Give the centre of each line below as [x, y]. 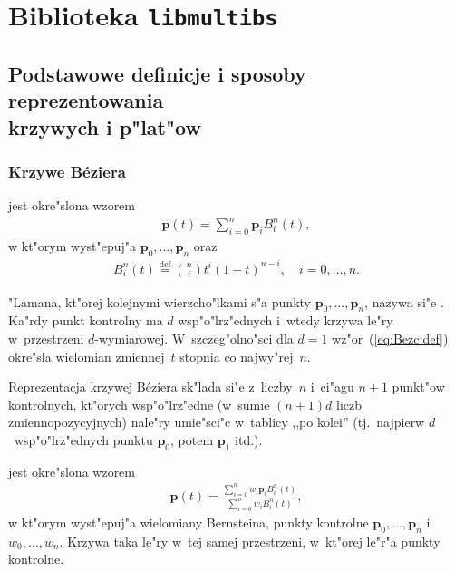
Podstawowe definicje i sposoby [157, 73]
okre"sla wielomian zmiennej [87, 356]
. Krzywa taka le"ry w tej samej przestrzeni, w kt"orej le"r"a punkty [250, 541]
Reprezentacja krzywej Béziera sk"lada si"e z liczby [150, 387]
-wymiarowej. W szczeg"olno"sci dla [194, 338]
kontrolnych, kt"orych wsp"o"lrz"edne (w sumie [139, 404]
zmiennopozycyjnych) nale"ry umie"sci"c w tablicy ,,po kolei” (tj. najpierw [217, 422]
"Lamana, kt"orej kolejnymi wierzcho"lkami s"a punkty [160, 301]
